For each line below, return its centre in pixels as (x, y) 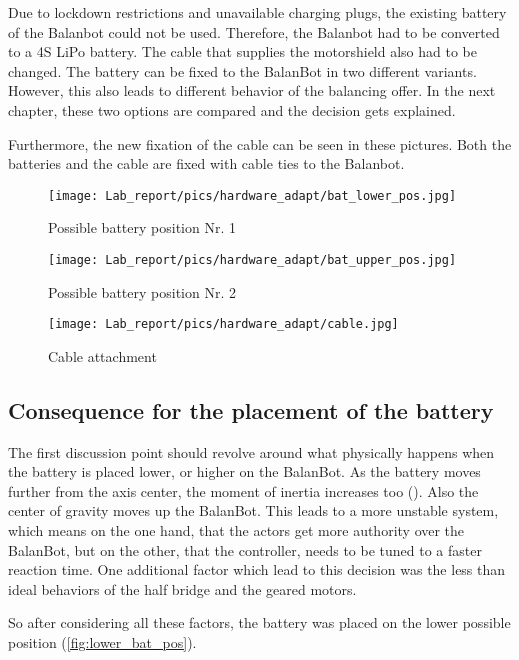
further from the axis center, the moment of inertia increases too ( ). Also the (243, 490)
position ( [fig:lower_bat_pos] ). (102, 642)
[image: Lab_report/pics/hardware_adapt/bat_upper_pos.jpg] (252, 260)
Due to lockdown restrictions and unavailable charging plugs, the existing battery (257, 12)
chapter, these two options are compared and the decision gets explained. (232, 109)
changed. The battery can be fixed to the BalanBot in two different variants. (242, 70)
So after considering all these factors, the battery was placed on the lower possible (259, 622)
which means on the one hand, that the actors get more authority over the (236, 530)
